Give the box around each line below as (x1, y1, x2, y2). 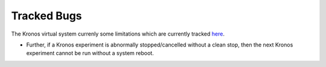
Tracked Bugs (11, 9, 82, 22)
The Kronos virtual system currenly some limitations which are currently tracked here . (11, 30, 225, 37)
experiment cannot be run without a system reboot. (26, 49, 154, 57)
